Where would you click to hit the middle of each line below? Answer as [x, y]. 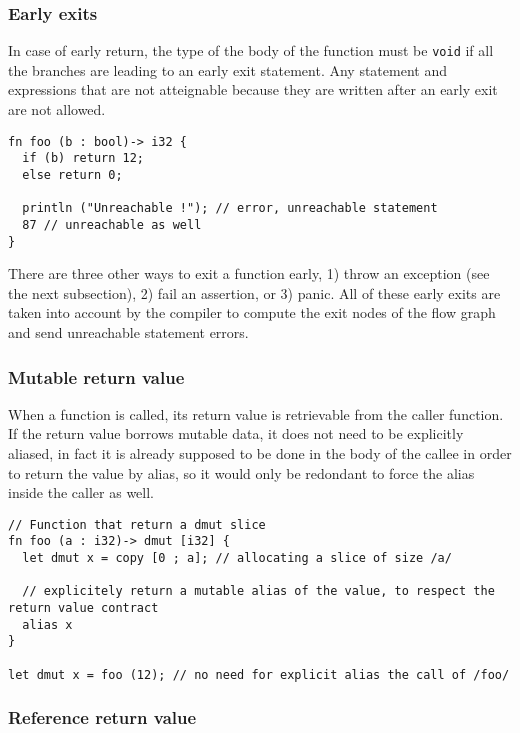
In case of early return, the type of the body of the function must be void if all [251, 50]
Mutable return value [96, 376]
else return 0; [72, 174]
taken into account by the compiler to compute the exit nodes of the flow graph [252, 312]
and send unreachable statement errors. [128, 332]
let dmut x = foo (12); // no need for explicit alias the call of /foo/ [259, 674]
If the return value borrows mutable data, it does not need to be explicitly [236, 433]
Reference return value [102, 717]
